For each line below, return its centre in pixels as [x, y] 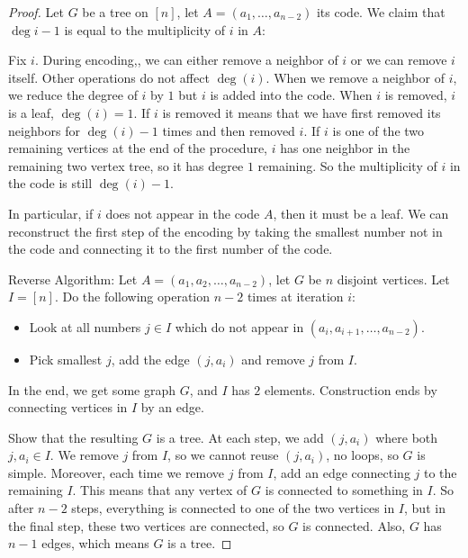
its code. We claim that [381, 12]
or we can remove [399, 60]
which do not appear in [239, 326]
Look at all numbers [85, 326]
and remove [273, 359]
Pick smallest [66, 359]
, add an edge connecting [342, 472]
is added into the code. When [291, 95]
